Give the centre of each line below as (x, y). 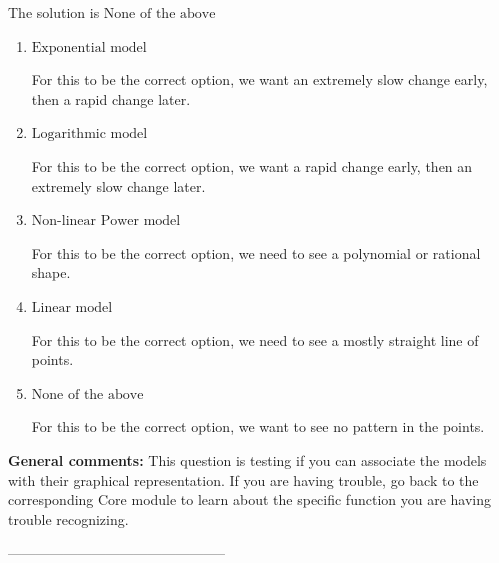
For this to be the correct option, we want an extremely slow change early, (259, 79)
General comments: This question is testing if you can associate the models (247, 459)
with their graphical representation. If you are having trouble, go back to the (243, 479)
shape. (51, 272)
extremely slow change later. (118, 185)
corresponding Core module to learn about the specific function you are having (249, 499)
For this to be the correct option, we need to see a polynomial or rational (256, 252)
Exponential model (89, 47)
